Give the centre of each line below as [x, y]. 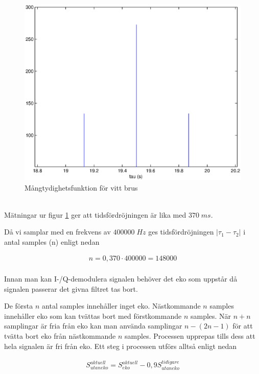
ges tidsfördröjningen [181, 232]
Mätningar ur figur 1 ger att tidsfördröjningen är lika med [95, 214]
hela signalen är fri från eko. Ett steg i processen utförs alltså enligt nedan [121, 346]
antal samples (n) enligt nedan [52, 241]
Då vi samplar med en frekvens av [57, 232]
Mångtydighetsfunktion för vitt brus [81, 187]
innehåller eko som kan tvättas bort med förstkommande [93, 315]
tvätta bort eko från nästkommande [60, 336]
